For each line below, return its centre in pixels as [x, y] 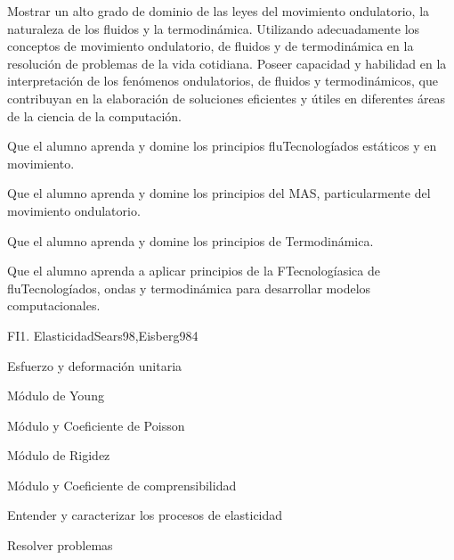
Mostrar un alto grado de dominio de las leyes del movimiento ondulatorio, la [219, 11]
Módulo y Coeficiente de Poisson [96, 425]
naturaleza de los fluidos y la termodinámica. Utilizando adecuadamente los [214, 28]
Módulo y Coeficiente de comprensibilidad [122, 485]
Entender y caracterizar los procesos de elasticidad [145, 515]
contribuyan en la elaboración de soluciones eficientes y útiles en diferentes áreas [227, 98]
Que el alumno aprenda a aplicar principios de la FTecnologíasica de [194, 271]
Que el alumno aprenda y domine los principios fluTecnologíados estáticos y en [222, 146]
